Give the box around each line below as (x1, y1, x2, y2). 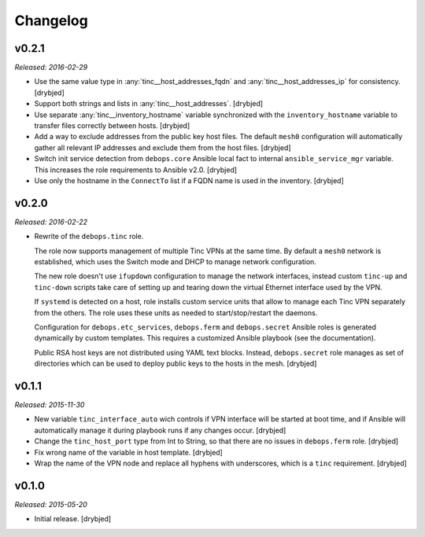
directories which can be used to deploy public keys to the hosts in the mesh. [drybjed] (34, 359, 317, 369)
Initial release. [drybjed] (34, 514, 112, 524)
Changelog (14, 12, 88, 29)
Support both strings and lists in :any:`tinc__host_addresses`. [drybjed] (34, 99, 264, 109)
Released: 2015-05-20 (14, 499, 88, 509)
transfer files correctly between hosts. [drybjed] (34, 121, 190, 131)
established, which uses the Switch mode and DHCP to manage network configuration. (34, 257, 316, 267)
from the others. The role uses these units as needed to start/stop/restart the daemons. (34, 307, 318, 318)
